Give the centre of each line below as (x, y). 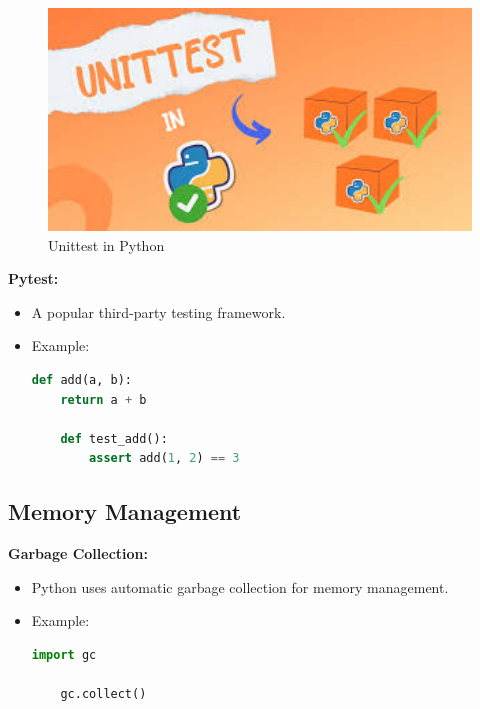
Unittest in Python (106, 244)
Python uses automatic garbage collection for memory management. (240, 586)
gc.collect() (103, 694)
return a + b (103, 399)
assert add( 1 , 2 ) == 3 (164, 458)
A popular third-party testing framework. (158, 311)
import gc (64, 654)
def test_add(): (114, 438)
